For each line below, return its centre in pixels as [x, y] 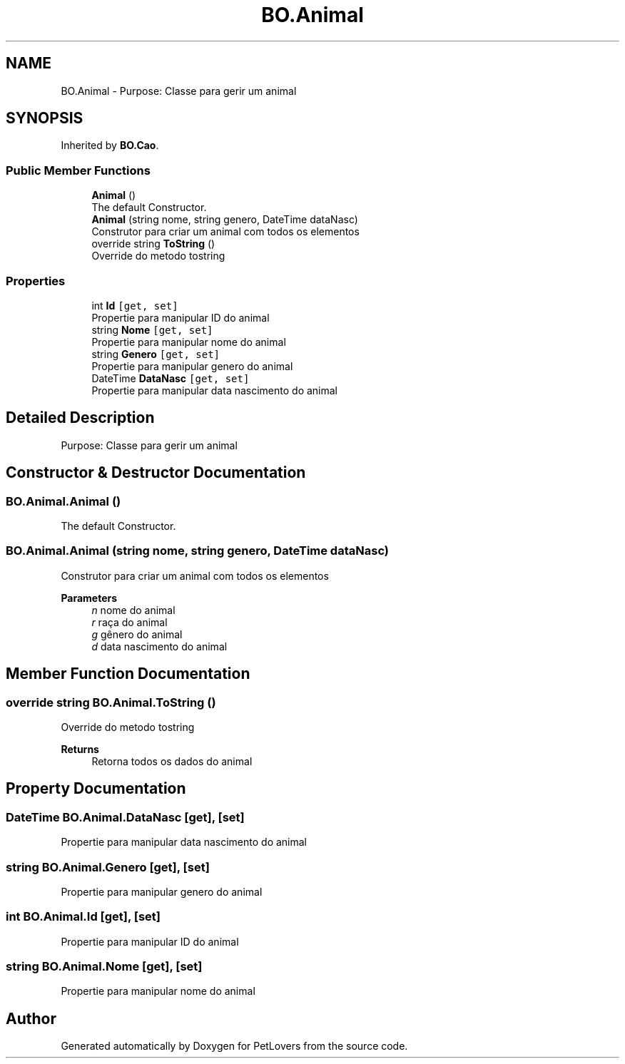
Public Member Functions [78, 170]
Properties [36, 281]
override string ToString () [153, 244]
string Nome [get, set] [152, 329]
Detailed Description [80, 418]
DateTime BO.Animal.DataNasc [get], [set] [125, 817]
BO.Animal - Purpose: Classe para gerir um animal [179, 91]
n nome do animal [133, 610]
